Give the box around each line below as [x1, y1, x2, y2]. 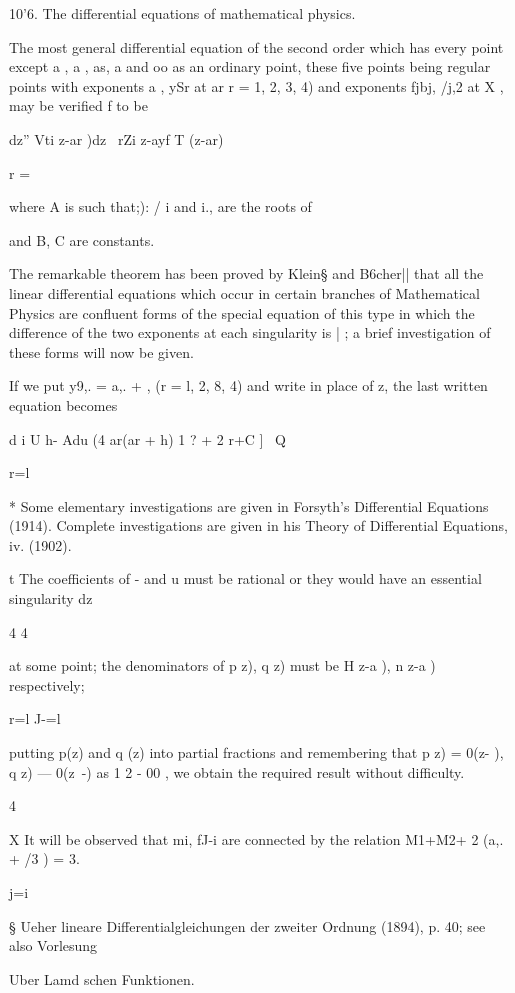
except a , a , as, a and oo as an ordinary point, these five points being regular [9, 56, 491, 77]
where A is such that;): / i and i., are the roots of [9, 196, 312, 217]
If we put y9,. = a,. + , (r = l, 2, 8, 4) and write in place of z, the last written [9, 375, 488, 396]
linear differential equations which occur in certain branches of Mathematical [9, 282, 480, 303]
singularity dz [9, 588, 93, 609]
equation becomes [9, 394, 118, 415]
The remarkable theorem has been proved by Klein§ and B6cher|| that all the [9, 263, 484, 284]
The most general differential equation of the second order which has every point [9, 36, 504, 57]
